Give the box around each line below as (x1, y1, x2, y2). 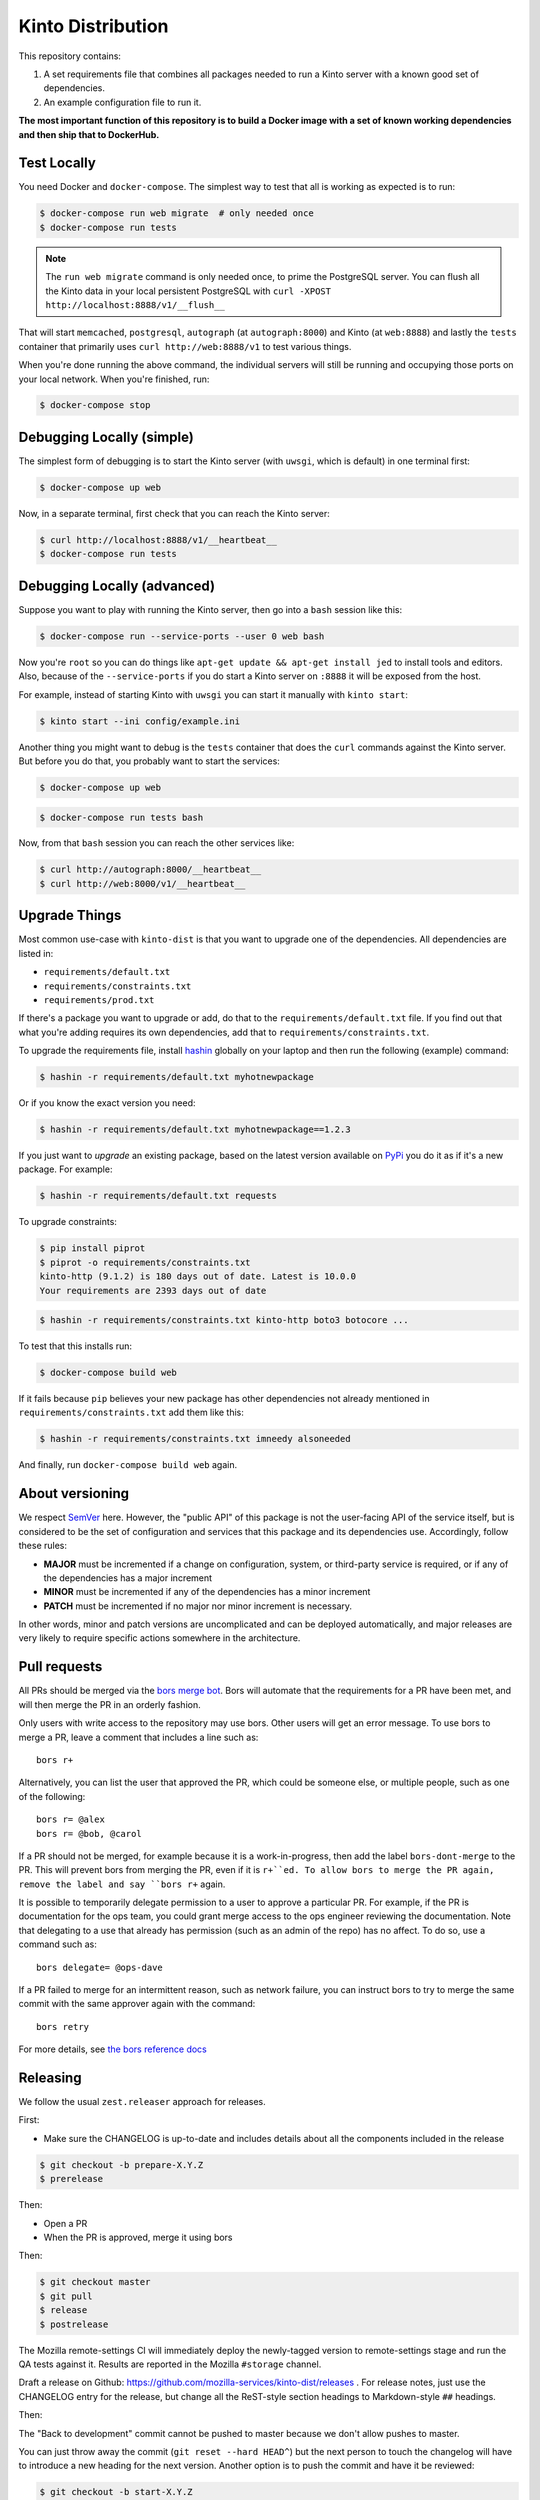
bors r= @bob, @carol (36, 1828, 142, 1839)
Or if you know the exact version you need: (18, 1097, 196, 1109)
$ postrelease (39, 2318, 109, 2330)
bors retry (36, 2021, 90, 2032)
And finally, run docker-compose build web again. (18, 1459, 238, 1471)
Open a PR (43, 2217, 88, 2229)
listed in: (18, 947, 54, 959)
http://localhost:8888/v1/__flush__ (45, 299, 225, 310)
